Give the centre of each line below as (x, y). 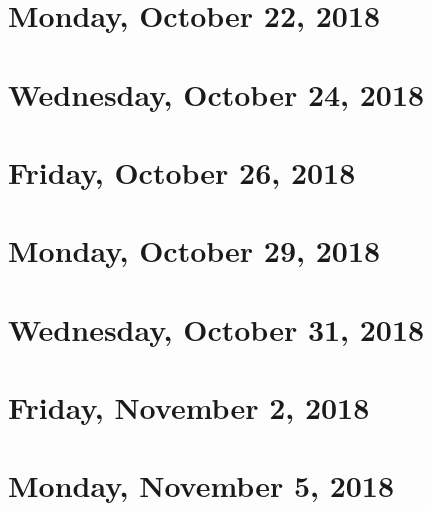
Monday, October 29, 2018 (194, 250)
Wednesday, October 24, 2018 (216, 93)
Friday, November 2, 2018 (189, 407)
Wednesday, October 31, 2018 (216, 328)
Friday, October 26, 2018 (182, 171)
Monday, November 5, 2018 (201, 485)
